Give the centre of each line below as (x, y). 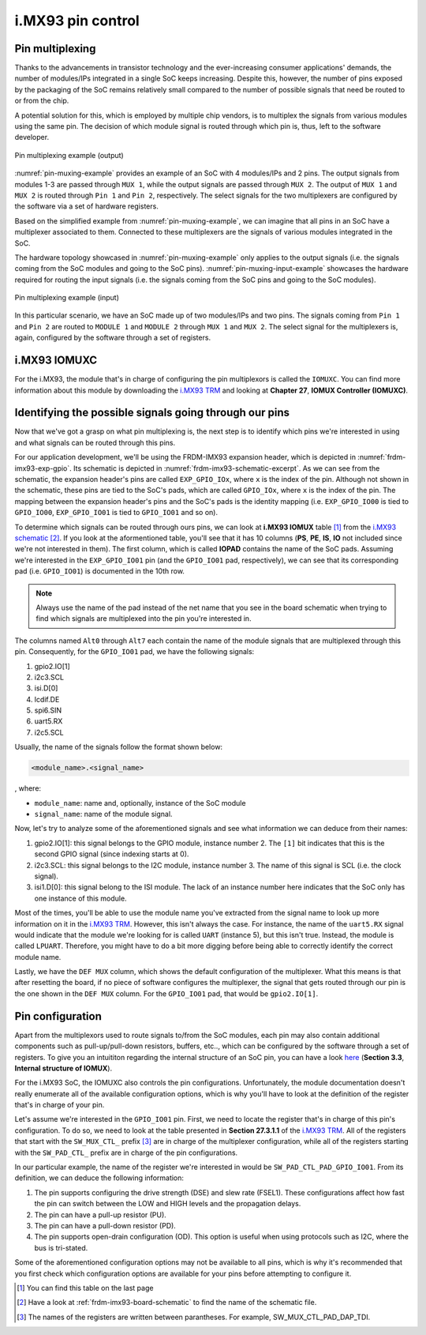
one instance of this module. (80, 898)
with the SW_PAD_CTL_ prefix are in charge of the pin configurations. (126, 1153)
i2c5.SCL (49, 732)
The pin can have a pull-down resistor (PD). (105, 1226)
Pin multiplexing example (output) (69, 155)
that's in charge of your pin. (60, 1105)
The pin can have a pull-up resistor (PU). (101, 1215)
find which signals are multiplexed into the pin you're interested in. (144, 619)
